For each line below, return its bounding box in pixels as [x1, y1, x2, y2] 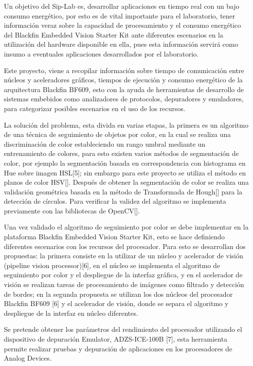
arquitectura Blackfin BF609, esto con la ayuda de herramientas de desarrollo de [4, 84, 244, 94]
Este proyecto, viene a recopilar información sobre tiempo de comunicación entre [4, 65, 244, 75]
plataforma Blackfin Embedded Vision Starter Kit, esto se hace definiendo [4, 231, 225, 242]
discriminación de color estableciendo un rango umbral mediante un [4, 138, 206, 149]
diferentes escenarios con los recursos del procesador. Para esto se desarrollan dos [4, 241, 246, 251]
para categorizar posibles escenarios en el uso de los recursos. [4, 103, 185, 113]
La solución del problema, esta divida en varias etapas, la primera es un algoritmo [4, 119, 249, 130]
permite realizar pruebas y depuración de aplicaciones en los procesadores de [4, 343, 233, 353]
